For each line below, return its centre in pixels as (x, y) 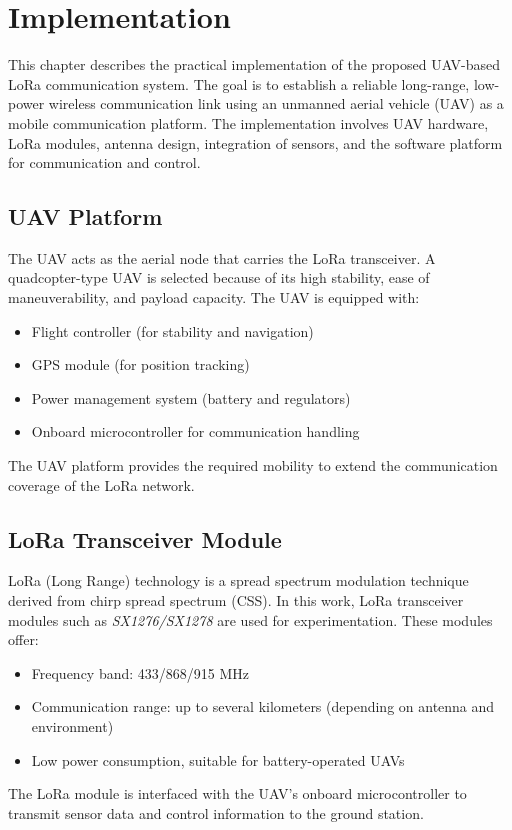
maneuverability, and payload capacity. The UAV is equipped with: (214, 297)
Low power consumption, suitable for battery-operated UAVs (218, 759)
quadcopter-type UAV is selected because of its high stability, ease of (219, 277)
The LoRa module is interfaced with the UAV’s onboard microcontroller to (237, 793)
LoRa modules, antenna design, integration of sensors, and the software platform (255, 142)
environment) (72, 726)
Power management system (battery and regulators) (191, 397)
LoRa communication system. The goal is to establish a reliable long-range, (239, 83)
